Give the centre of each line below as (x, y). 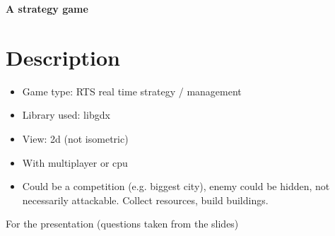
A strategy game (47, 8)
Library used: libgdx (66, 115)
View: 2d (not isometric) (75, 138)
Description (63, 57)
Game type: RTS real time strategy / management (132, 91)
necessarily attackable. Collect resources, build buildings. (145, 200)
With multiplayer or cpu (75, 162)
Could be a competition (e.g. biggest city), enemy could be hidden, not (176, 186)
